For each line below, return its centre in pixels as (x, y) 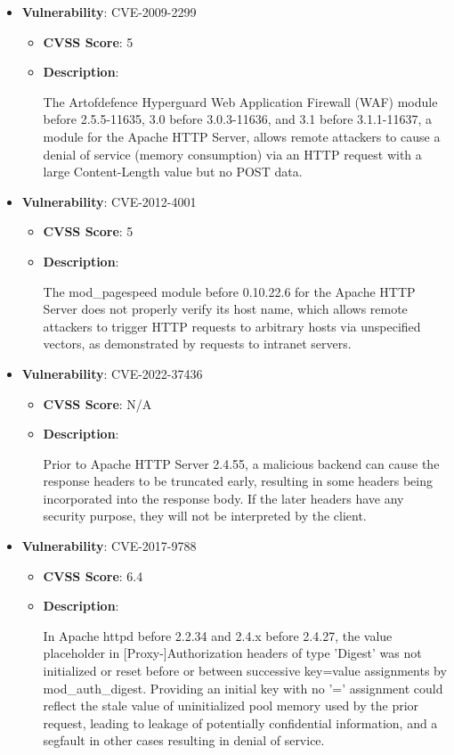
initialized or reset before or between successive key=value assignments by (245, 671)
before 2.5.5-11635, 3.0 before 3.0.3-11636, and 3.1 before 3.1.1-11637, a (238, 119)
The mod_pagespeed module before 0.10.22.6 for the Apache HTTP (229, 291)
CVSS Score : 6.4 (93, 575)
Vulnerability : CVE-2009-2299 (109, 12)
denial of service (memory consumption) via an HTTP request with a (232, 154)
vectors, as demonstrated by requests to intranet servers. (197, 344)
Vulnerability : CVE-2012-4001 (109, 201)
